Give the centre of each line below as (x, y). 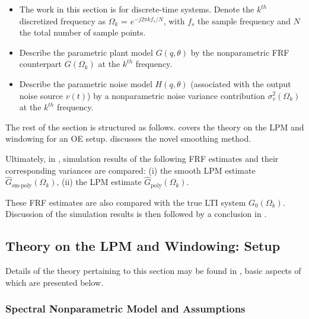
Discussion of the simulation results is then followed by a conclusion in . (136, 214)
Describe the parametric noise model (86, 83)
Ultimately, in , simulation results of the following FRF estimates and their (142, 158)
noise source (41, 95)
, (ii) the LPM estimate (99, 182)
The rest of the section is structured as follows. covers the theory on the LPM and (155, 127)
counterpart (41, 64)
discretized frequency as (63, 20)
